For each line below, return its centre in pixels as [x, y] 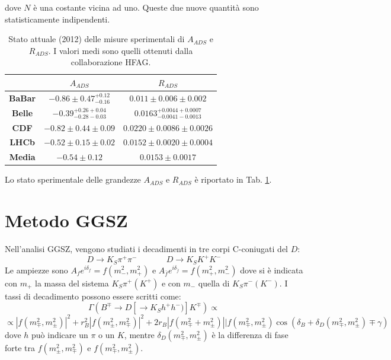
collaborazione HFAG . [111, 62]
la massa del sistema [72, 283]
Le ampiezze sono [36, 270]
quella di [214, 283]
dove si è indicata [272, 270]
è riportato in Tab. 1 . [233, 179]
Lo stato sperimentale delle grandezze [73, 179]
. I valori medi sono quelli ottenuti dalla [121, 50]
